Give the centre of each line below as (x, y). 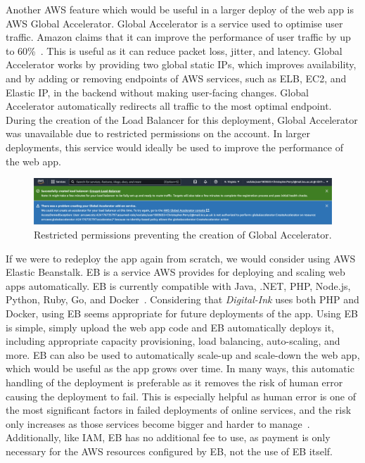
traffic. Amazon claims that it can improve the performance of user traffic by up (178, 37)
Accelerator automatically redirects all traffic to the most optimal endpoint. (169, 106)
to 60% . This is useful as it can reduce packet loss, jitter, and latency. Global (174, 50)
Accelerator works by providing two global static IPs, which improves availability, (181, 64)
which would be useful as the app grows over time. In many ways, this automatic (180, 368)
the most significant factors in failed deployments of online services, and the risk (179, 410)
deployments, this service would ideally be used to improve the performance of (174, 147)
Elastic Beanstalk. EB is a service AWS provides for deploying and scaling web (175, 272)
